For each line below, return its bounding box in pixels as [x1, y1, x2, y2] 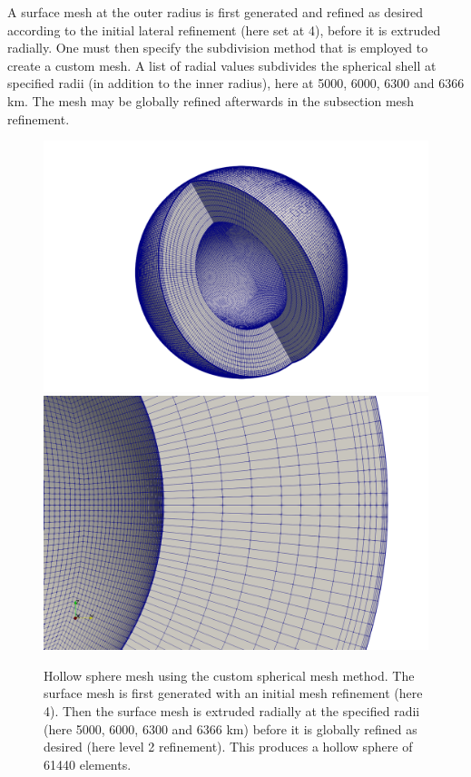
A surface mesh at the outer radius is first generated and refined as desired [7, 3, 424, 21]
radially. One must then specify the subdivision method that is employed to [7, 38, 428, 57]
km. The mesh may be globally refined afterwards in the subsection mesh [7, 91, 415, 110]
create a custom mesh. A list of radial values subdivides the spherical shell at [7, 55, 437, 74]
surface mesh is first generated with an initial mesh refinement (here [44, 684, 423, 703]
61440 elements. [44, 754, 132, 773]
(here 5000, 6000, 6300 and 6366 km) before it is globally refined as [44, 719, 417, 738]
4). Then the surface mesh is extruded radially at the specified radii [44, 702, 420, 721]
